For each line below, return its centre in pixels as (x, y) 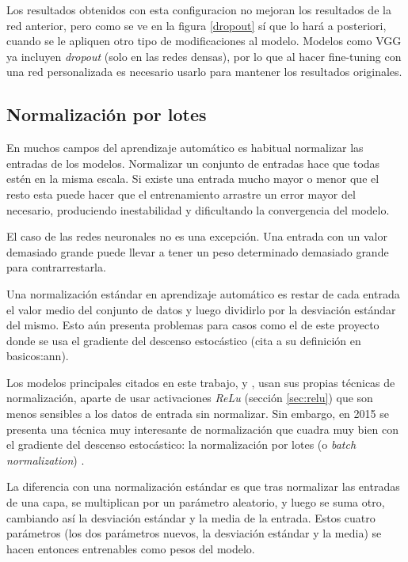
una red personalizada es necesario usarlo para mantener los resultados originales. (204, 72)
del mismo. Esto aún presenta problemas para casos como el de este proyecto (193, 325)
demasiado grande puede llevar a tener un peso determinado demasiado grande (198, 251)
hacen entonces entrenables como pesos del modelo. (131, 548)
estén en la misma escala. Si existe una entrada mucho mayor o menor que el (193, 178)
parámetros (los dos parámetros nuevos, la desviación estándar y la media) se (194, 533)
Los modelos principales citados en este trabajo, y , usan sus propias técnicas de (201, 382)
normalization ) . (46, 459)
